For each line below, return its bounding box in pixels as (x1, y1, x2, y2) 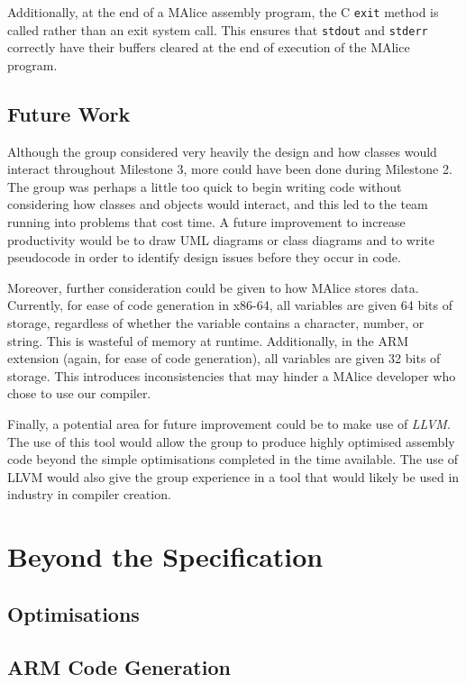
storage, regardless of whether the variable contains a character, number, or (7, 314, 425, 332)
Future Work (7, 99, 131, 127)
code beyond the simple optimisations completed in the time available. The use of (7, 450, 458, 469)
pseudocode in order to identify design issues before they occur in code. (7, 248, 401, 267)
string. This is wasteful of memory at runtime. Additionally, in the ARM (7, 331, 409, 350)
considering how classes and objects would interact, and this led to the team (7, 195, 428, 214)
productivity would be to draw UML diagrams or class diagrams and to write (7, 230, 435, 249)
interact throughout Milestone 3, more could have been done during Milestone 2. (7, 159, 452, 178)
